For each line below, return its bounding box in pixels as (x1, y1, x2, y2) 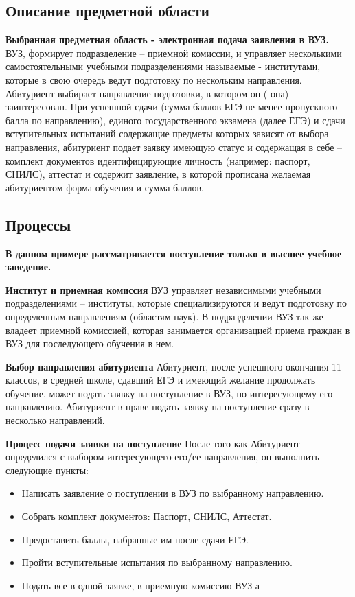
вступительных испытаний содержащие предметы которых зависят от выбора (5, 126, 329, 141)
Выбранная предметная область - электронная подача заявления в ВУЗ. (5, 32, 329, 47)
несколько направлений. (5, 413, 105, 428)
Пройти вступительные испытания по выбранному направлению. (21, 555, 293, 570)
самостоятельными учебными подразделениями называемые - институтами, (5, 59, 321, 73)
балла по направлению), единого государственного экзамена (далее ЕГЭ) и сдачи (5, 113, 345, 127)
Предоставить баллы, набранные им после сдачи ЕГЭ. (21, 532, 249, 546)
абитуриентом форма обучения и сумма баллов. (5, 180, 205, 194)
